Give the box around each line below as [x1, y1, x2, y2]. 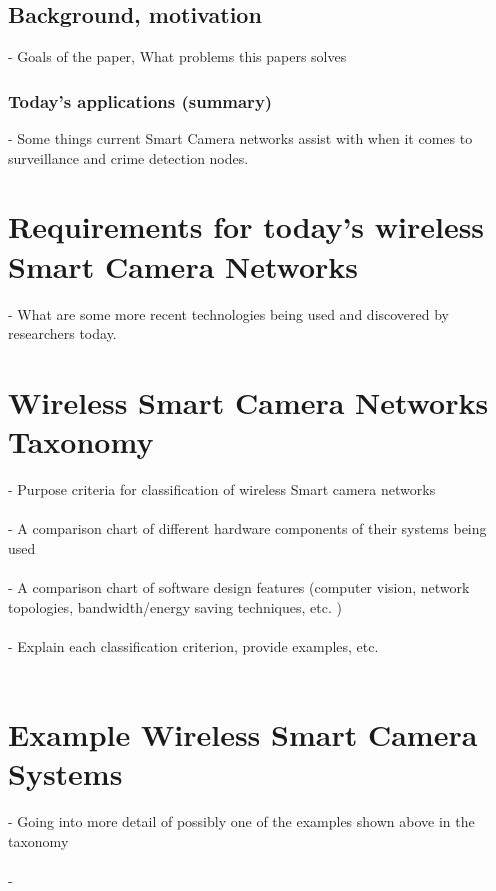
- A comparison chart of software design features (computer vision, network [8, 576, 470, 597]
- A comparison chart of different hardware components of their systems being [8, 518, 487, 539]
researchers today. [8, 323, 117, 344]
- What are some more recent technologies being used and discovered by [8, 303, 450, 324]
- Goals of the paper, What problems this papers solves [8, 46, 347, 67]
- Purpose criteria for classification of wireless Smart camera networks [8, 479, 436, 500]
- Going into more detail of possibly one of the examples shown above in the [8, 811, 475, 832]
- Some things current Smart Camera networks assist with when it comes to [8, 128, 473, 149]
